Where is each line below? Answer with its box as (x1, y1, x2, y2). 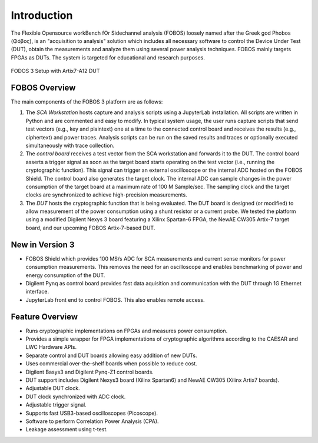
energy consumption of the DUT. (25, 271, 105, 279)
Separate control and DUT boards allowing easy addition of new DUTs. (25, 352, 197, 359)
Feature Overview (11, 312, 78, 322)
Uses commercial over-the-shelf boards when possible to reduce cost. (25, 360, 197, 367)
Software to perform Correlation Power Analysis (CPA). (25, 418, 159, 425)
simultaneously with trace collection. (25, 142, 115, 149)
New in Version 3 (11, 239, 75, 249)
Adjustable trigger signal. (25, 401, 87, 408)
